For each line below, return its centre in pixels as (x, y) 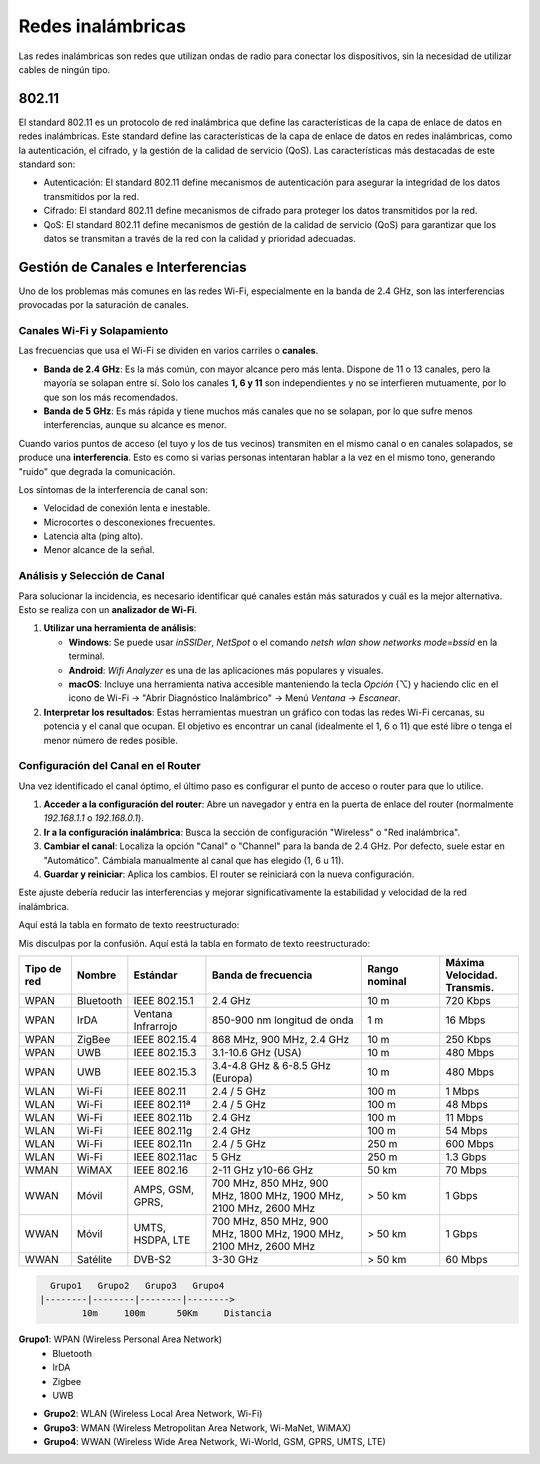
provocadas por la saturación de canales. (103, 305)
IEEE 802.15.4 (165, 1039)
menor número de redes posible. (111, 740)
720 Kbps (468, 1000)
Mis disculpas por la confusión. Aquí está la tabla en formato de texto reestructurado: (194, 943)
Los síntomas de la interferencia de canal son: (113, 489)
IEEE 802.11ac (165, 1157)
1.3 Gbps (466, 1157)
